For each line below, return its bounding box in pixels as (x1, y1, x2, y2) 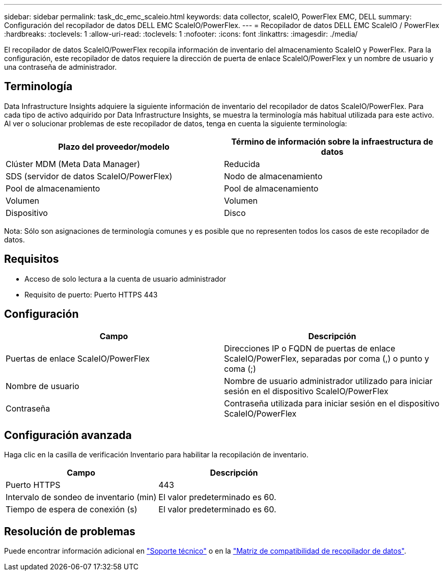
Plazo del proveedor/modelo (58, 141, 170, 152)
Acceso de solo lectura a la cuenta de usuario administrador (24, 274, 227, 283)
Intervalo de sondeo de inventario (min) (6, 492, 157, 503)
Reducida (224, 158, 260, 169)
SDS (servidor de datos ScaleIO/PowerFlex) (6, 171, 173, 181)
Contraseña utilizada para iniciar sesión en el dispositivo (224, 398, 440, 408)
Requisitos (4, 253, 59, 266)
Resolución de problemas (4, 525, 135, 538)
